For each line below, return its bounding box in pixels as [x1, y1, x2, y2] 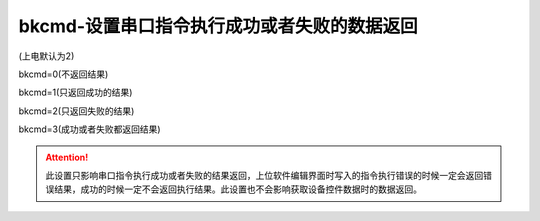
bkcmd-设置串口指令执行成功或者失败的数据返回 [18, 15, 419, 37]
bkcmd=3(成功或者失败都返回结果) [18, 123, 161, 135]
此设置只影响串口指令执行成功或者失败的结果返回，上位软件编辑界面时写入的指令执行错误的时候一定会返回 [45, 169, 484, 181]
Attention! [45, 151, 89, 163]
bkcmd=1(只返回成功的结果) [18, 86, 133, 99]
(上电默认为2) [18, 50, 75, 62]
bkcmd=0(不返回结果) [18, 68, 109, 80]
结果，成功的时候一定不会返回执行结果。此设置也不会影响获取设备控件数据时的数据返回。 [53, 183, 422, 195]
